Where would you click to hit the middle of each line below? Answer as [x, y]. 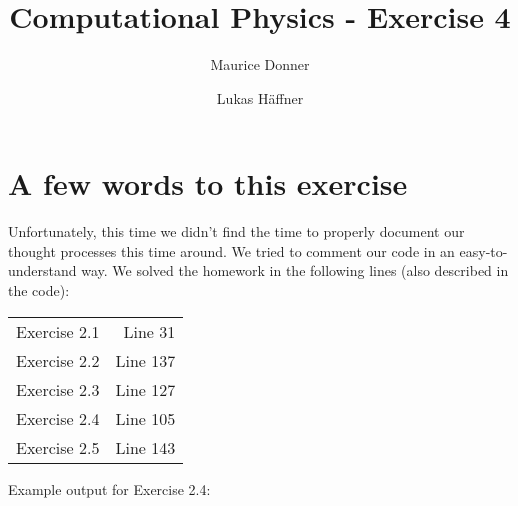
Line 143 [145, 447]
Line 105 [145, 418]
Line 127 [145, 389]
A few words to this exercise [208, 183]
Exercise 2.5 [58, 447]
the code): [39, 290]
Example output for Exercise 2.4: [109, 488]
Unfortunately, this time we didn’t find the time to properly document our [236, 231]
